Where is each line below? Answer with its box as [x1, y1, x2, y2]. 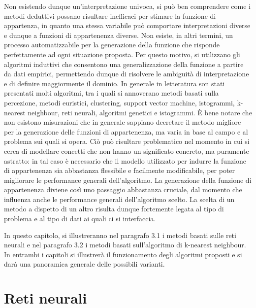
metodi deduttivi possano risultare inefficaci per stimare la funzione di [4, 10, 216, 21]
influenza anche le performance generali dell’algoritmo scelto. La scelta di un [4, 194, 235, 204]
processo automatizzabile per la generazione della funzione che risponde [4, 39, 220, 50]
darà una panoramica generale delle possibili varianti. [4, 259, 165, 269]
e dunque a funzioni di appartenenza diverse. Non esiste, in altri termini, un [4, 30, 233, 40]
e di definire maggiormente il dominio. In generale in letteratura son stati [4, 78, 225, 88]
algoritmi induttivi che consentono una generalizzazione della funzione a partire [4, 59, 244, 69]
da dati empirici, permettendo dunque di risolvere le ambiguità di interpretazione [4, 68, 249, 79]
